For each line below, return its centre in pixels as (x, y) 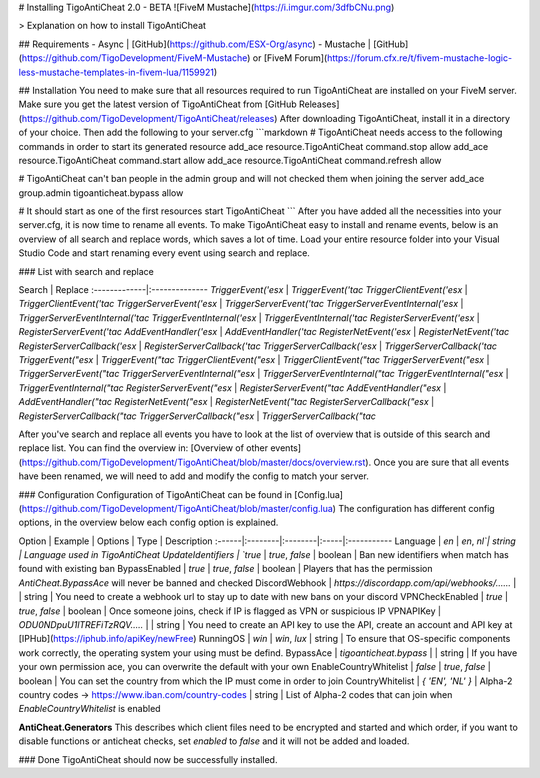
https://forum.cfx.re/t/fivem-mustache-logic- (419, 58)
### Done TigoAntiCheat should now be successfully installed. (148, 759)
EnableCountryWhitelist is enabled (89, 709)
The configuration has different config (416, 508)
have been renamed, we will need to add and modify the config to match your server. (193, 476)
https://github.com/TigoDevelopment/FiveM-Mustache (134, 58)
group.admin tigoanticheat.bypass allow (101, 192)
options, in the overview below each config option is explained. (148, 522)
